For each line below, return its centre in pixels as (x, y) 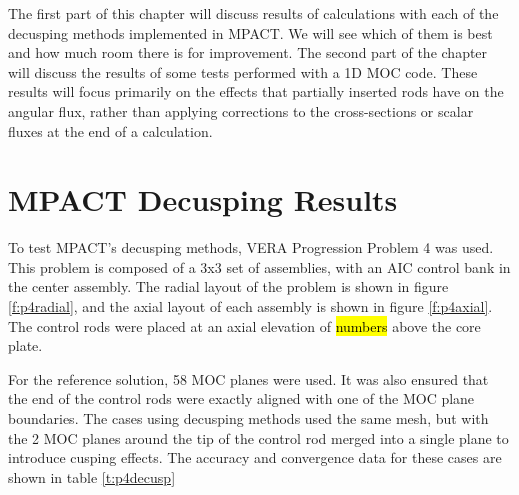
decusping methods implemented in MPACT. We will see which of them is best (250, 32)
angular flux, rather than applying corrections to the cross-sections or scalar (241, 110)
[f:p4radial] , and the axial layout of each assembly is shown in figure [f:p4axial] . (250, 306)
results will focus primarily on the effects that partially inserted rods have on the (256, 91)
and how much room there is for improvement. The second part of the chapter (248, 52)
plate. (25, 345)
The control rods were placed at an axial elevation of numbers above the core (244, 325)
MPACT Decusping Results (203, 199)
